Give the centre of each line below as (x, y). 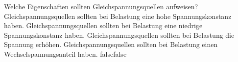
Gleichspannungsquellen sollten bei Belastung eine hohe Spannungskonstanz (118, 16)
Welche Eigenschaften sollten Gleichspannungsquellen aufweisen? (101, 6)
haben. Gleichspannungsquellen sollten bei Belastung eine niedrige (103, 25)
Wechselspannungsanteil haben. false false (65, 54)
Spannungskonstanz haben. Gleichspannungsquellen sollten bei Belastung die (119, 35)
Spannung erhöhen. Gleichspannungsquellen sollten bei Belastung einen (111, 44)
